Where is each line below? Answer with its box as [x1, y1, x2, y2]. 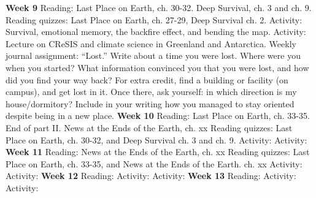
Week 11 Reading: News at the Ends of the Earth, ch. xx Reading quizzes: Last [6, 145, 310, 158]
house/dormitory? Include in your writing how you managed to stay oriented [6, 97, 295, 110]
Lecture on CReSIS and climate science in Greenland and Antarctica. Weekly [6, 37, 296, 50]
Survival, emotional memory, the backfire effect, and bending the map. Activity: [6, 25, 306, 38]
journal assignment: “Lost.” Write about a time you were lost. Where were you [6, 49, 301, 62]
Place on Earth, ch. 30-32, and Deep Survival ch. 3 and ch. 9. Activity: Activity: [6, 133, 307, 146]
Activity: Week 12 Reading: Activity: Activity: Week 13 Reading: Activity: [6, 169, 296, 182]
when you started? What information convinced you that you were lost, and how [6, 61, 309, 74]
